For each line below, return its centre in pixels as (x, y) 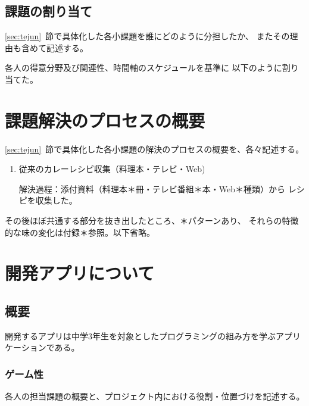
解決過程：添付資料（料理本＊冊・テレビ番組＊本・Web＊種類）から (152, 188)
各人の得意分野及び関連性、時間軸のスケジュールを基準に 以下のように (143, 68)
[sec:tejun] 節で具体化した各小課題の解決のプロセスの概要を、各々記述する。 (154, 149)
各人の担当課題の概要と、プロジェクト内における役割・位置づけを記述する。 (155, 396)
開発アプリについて (80, 273)
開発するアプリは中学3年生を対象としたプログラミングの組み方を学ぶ (140, 335)
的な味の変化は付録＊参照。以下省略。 (80, 232)
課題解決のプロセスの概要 (105, 120)
